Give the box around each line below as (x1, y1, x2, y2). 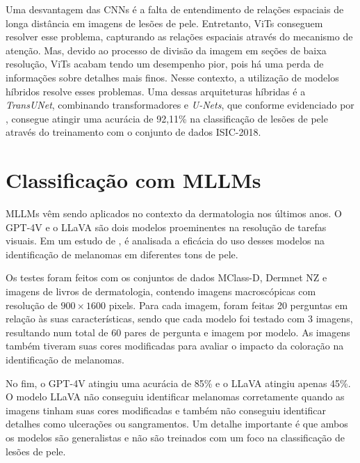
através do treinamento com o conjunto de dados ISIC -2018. (6, 125, 261, 139)
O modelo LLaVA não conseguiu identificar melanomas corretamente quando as (6, 389, 345, 404)
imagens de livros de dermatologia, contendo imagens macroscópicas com (6, 284, 316, 299)
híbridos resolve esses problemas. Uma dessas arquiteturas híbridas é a (6, 84, 306, 98)
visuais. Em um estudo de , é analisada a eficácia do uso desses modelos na (6, 233, 325, 248)
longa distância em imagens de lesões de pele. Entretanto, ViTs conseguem (6, 15, 323, 30)
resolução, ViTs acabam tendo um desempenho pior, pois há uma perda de (6, 56, 324, 71)
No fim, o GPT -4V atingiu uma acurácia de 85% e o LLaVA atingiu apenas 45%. (6, 375, 351, 390)
